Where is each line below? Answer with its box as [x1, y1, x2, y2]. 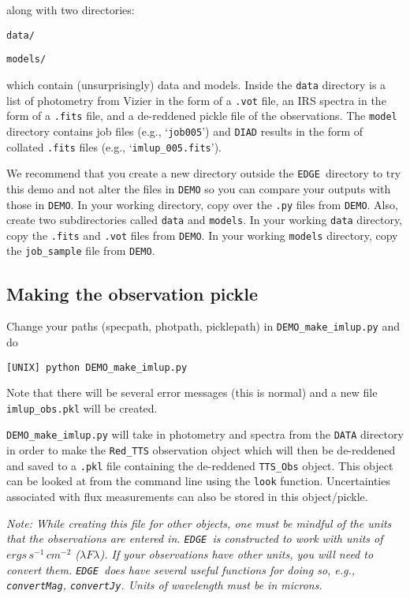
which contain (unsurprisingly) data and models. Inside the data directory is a [6, 76, 386, 92]
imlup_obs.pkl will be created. [6, 399, 158, 416]
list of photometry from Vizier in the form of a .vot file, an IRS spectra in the [6, 92, 386, 108]
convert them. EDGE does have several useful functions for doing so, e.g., [6, 561, 356, 577]
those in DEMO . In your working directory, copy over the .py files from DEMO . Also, [6, 196, 398, 212]
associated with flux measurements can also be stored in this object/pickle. [6, 488, 368, 505]
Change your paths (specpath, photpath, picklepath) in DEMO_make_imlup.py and [6, 318, 400, 335]
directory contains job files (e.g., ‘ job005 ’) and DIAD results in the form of [6, 122, 363, 139]
